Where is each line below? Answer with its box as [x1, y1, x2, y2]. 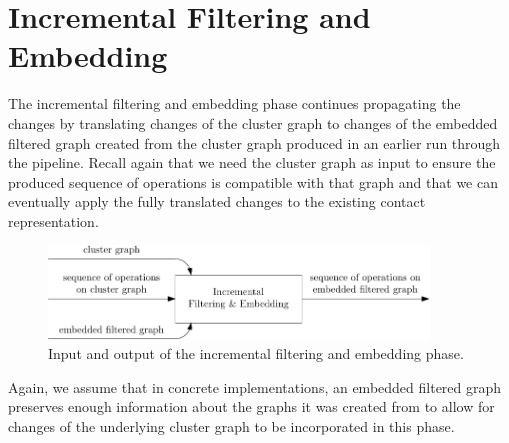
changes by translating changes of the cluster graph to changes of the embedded [8, 112, 498, 133]
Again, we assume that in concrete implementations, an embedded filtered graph [8, 376, 502, 397]
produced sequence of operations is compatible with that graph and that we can [8, 171, 498, 192]
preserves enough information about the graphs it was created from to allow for [8, 396, 495, 417]
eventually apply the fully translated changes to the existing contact [8, 191, 426, 212]
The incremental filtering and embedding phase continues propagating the [8, 93, 461, 114]
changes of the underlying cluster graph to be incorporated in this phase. [8, 415, 455, 436]
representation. [8, 210, 99, 231]
